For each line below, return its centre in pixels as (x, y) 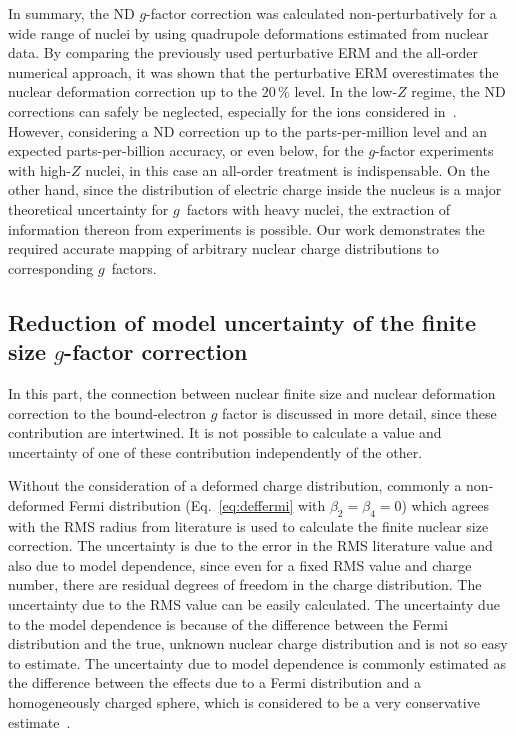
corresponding (51, 267)
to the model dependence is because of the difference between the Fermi (228, 623)
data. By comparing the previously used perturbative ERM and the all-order (243, 52)
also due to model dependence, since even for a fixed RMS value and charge (240, 564)
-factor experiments (434, 150)
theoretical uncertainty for (88, 208)
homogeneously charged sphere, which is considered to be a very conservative (244, 702)
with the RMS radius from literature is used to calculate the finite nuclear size (248, 525)
